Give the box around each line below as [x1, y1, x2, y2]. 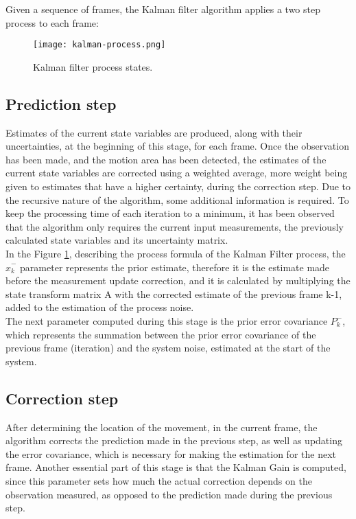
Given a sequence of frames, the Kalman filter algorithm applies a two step [5, 2, 320, 16]
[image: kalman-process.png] [33, 40, 166, 50]
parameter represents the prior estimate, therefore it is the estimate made [20, 259, 330, 274]
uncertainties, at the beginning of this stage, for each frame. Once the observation [5, 139, 349, 153]
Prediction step [5, 93, 117, 114]
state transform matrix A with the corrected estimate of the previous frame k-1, [5, 286, 342, 301]
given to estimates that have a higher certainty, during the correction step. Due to [5, 179, 351, 194]
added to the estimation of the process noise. [5, 300, 194, 314]
